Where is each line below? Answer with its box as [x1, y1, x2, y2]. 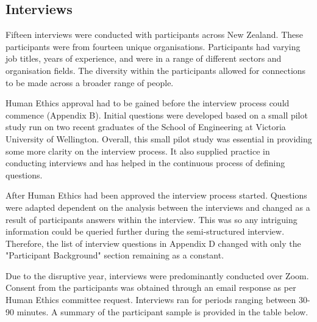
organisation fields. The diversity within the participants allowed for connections [5, 64, 306, 76]
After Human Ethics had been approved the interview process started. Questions [5, 189, 307, 202]
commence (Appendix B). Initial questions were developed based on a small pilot [5, 108, 308, 121]
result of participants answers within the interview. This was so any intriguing [5, 213, 297, 225]
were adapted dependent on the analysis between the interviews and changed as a [5, 200, 310, 213]
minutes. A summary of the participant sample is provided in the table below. [16, 305, 308, 318]
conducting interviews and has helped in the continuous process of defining [5, 156, 285, 169]
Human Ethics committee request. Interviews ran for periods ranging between [5, 293, 296, 306]
